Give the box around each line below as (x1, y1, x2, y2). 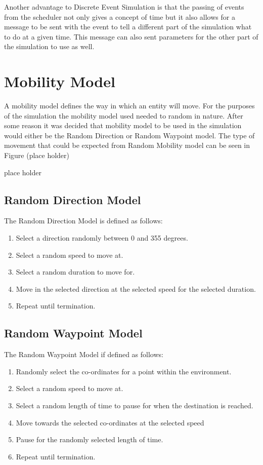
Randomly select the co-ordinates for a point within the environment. (16, 366, 232, 376)
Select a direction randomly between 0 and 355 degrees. (16, 232, 188, 243)
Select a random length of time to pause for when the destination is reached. (16, 400, 253, 410)
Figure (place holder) (4, 150, 70, 161)
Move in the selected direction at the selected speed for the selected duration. (16, 283, 256, 294)
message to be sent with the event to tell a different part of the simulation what (4, 21, 252, 32)
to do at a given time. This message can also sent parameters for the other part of (4, 31, 258, 42)
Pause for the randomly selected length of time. (16, 434, 163, 445)
